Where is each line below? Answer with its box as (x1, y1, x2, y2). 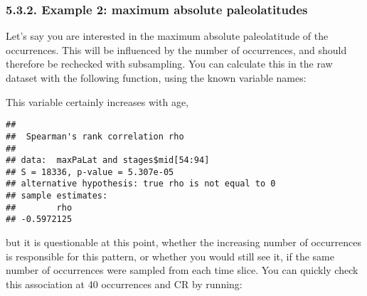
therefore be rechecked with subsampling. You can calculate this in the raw (6, 56, 333, 71)
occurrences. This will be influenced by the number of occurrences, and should (6, 42, 347, 57)
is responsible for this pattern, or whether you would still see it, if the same (6, 248, 334, 263)
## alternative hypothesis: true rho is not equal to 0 (6, 179, 276, 189)
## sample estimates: (6, 191, 108, 201)
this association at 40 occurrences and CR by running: (6, 276, 243, 291)
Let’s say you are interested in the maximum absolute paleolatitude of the (6, 28, 329, 43)
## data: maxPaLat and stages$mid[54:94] (6, 155, 210, 166)
